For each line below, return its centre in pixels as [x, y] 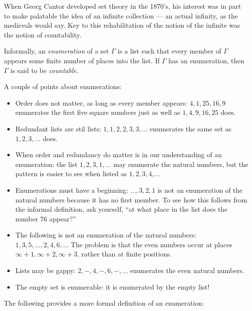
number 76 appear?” [46, 218]
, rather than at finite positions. [124, 254]
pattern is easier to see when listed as [71, 174]
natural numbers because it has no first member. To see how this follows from [131, 199]
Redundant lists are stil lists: [58, 128]
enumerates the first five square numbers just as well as [98, 112]
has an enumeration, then [206, 60]
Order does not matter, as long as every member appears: [101, 102]
